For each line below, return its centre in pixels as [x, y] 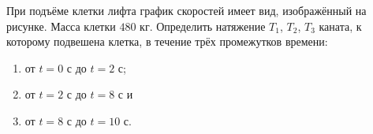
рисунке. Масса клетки [61, 26]
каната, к [340, 26]
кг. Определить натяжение [203, 26]
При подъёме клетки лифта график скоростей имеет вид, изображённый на [186, 10]
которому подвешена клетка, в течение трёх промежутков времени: [167, 41]
